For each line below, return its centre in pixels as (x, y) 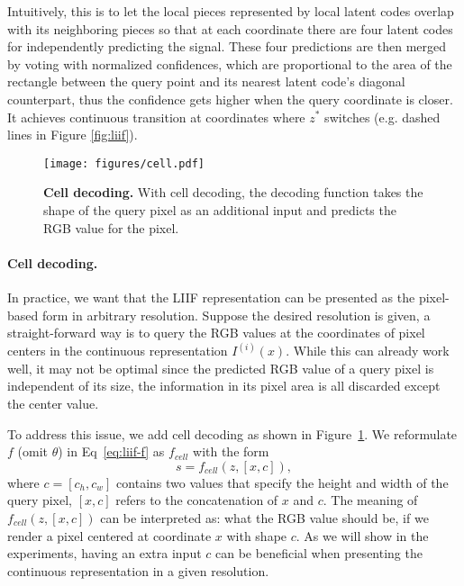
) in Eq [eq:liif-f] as (111, 451)
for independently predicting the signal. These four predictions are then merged (227, 46)
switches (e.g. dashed (382, 117)
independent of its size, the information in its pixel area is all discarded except (224, 386)
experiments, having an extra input (105, 553)
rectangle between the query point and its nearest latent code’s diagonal (206, 81)
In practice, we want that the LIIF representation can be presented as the (211, 297)
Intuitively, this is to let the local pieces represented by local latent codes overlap (231, 11)
